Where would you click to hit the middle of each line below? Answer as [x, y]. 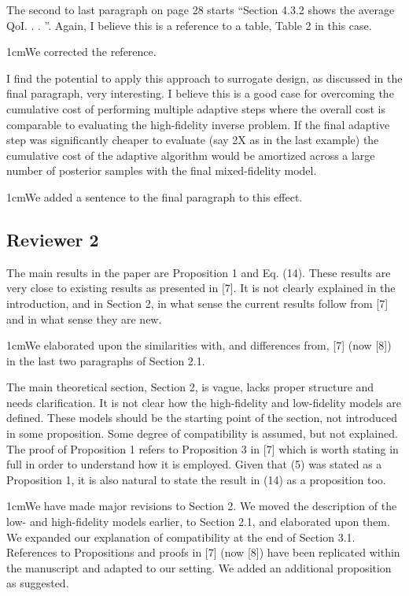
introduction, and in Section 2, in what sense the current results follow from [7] [197, 303]
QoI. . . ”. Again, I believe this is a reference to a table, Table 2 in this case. [189, 25]
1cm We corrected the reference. [81, 52]
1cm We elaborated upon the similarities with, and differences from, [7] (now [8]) [199, 345]
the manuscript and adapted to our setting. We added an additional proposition [199, 567]
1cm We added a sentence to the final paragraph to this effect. [155, 196]
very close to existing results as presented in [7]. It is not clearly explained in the [201, 288]
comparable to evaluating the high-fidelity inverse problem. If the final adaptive [198, 124]
